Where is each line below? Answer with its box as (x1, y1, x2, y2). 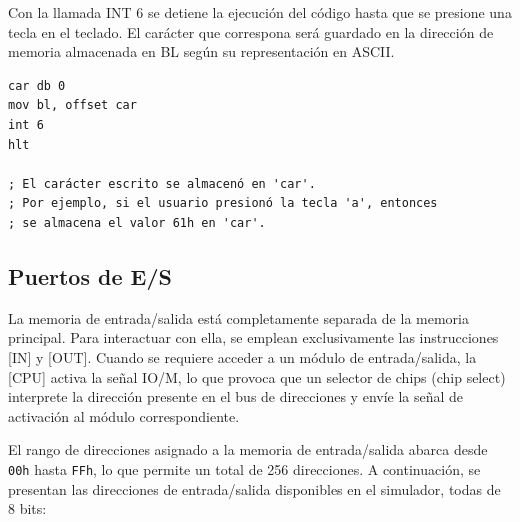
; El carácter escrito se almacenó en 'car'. (8, 176, 316, 191)
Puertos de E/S (8, 260, 172, 291)
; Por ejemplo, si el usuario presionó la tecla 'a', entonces (8, 196, 438, 211)
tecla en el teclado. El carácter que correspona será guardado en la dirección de (8, 21, 494, 42)
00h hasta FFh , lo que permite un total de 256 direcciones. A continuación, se (8, 458, 481, 479)
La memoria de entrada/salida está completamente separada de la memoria (8, 307, 469, 328)
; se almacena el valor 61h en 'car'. (8, 215, 266, 230)
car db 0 (8, 78, 66, 93)
